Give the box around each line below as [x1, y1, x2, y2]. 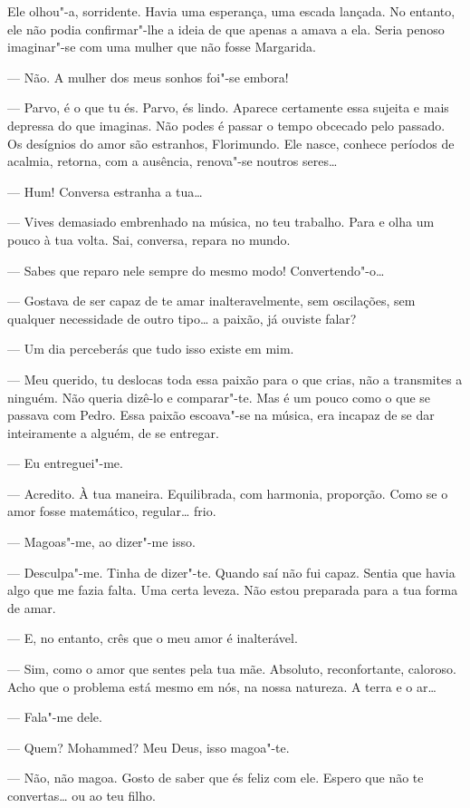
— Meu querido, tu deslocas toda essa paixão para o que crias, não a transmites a [7, 369, 463, 388]
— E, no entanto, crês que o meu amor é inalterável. [7, 628, 298, 647]
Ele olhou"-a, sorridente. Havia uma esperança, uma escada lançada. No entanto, [7, 2, 456, 20]
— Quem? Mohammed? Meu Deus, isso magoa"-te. [7, 737, 290, 756]
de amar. [7, 598, 56, 617]
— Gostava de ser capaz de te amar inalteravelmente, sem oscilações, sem [7, 291, 416, 310]
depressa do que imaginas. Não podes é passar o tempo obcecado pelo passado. [7, 115, 446, 134]
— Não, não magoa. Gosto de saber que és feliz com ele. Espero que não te [7, 768, 424, 787]
